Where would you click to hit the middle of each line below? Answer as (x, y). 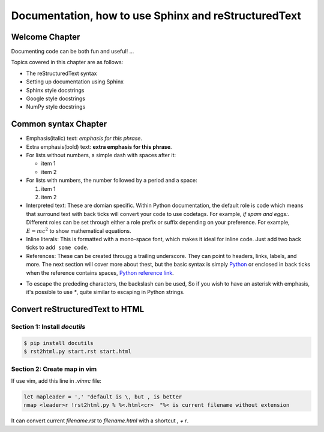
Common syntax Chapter (59, 124)
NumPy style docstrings (56, 107)
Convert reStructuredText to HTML (78, 309)
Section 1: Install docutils (48, 327)
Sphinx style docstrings (55, 90)
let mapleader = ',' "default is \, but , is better (103, 397)
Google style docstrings (55, 98)
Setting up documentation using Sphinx (75, 82)
